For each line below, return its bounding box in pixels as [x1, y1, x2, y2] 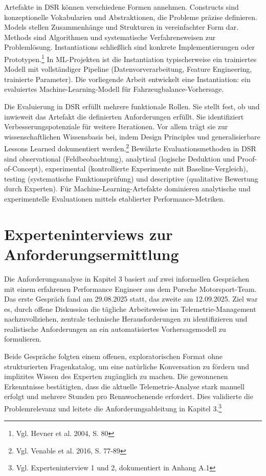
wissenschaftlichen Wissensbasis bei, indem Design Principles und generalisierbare [4, 131, 260, 142]
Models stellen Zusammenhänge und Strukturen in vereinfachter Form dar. [4, 22, 239, 32]
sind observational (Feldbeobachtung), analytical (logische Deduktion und [4, 153, 235, 164]
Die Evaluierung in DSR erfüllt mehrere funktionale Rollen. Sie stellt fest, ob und [4, 101, 260, 111]
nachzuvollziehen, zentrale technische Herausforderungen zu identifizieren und [4, 313, 248, 324]
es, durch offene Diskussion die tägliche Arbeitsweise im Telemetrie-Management [4, 303, 256, 314]
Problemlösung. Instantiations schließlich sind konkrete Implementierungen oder [4, 42, 255, 52]
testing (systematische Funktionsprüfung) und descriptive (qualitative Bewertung [4, 173, 258, 184]
